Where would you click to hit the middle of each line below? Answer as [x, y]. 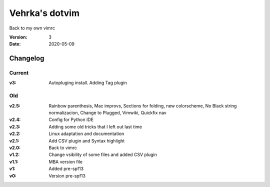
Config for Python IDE [71, 119]
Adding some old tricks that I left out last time [95, 126]
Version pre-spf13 [67, 175]
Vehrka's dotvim [44, 13]
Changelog [27, 58]
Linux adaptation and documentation [86, 134]
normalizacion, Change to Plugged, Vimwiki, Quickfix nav [108, 113]
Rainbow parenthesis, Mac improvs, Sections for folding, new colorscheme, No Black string [143, 105]
